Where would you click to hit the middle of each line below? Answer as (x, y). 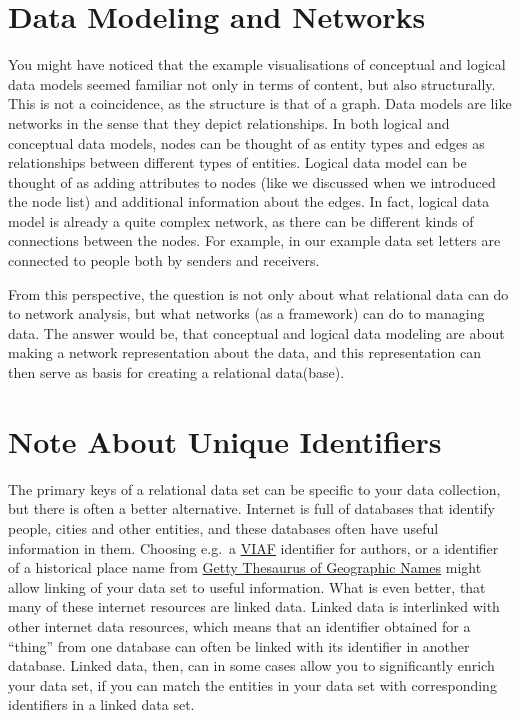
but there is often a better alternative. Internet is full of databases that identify (251, 508)
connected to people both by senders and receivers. (164, 260)
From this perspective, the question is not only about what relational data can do (258, 293)
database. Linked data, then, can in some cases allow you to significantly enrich (251, 665)
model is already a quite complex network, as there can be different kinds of (241, 220)
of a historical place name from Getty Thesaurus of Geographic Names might (245, 567)
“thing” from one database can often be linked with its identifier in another (239, 645)
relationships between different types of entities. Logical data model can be (237, 162)
